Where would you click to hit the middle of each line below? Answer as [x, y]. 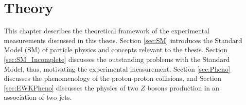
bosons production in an [184, 87]
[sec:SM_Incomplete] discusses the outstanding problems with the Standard [117, 59]
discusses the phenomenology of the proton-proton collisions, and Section [113, 78]
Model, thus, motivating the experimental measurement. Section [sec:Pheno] [117, 68]
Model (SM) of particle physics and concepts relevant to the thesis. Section [116, 50]
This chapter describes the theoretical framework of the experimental [107, 31]
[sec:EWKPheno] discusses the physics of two [71, 87]
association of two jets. [38, 97]
